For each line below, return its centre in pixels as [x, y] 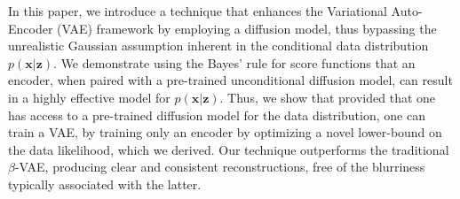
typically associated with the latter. [105, 184]
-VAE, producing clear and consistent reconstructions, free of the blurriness [220, 167]
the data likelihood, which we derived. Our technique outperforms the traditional [229, 149]
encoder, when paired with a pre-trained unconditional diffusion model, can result [230, 80]
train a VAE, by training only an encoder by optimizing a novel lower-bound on [225, 132]
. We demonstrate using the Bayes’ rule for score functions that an [234, 62]
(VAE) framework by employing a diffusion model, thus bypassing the [247, 28]
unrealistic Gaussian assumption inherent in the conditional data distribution [218, 46]
